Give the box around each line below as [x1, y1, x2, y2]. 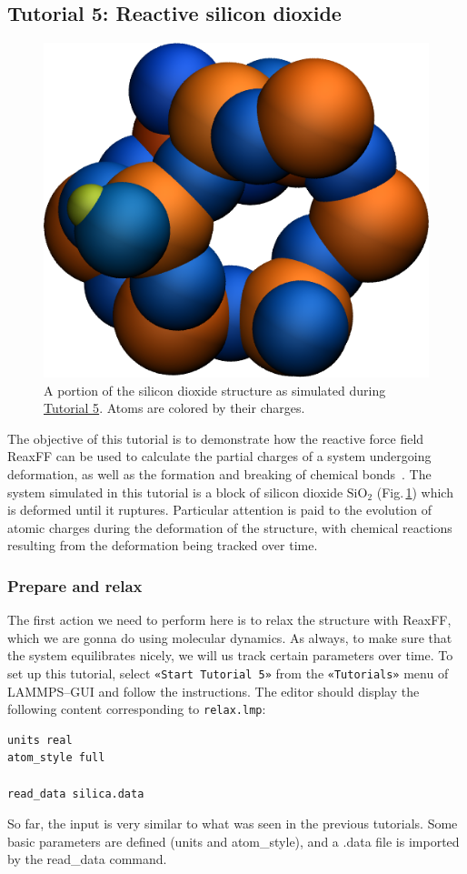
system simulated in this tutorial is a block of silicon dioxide [7, 482, 343, 501]
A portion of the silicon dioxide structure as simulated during [44, 380, 386, 399]
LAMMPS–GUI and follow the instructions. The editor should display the [7, 681, 420, 700]
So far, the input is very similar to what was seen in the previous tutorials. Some [7, 814, 458, 833]
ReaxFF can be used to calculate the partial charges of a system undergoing [7, 447, 432, 466]
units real [7, 733, 73, 747]
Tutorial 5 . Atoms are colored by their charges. [44, 398, 305, 417]
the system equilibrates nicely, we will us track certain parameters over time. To [7, 646, 453, 665]
